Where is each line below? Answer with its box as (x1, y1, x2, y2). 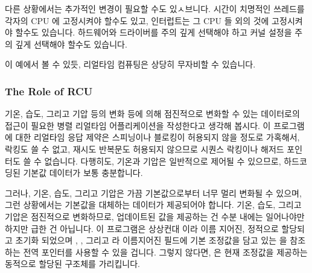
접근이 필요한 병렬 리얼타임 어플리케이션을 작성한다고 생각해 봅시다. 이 (5, 119, 271, 131)
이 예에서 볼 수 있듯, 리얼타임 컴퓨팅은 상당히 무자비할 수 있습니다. (5, 58, 256, 71)
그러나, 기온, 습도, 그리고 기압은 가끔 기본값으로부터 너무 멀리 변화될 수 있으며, (5, 186, 302, 199)
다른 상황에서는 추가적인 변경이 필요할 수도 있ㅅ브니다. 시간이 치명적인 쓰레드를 (5, 2, 305, 14)
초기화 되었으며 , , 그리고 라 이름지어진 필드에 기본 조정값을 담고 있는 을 (15, 234, 287, 246)
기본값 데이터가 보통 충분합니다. (23, 166, 143, 179)
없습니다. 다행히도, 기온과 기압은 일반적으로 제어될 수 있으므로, (44, 154, 281, 167)
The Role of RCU (5, 83, 93, 98)
